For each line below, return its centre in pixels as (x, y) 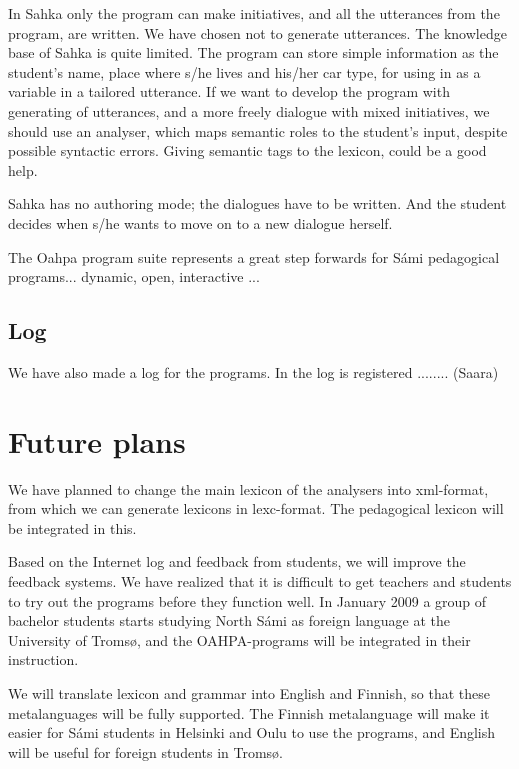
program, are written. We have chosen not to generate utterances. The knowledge (257, 32)
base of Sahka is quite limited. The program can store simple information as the (253, 52)
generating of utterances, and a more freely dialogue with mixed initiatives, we (249, 110)
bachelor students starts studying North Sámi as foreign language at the (229, 620)
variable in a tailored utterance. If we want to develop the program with (229, 91)
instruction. (43, 659)
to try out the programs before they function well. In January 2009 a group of (247, 600)
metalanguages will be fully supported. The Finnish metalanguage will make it (249, 712)
